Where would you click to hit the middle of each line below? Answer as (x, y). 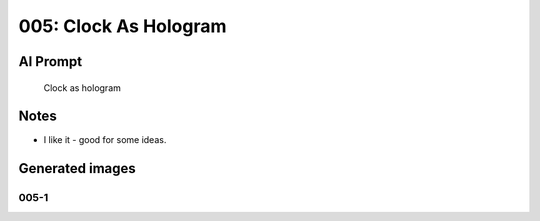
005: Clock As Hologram (122, 26)
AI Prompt (50, 61)
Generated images (77, 168)
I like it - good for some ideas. (105, 140)
